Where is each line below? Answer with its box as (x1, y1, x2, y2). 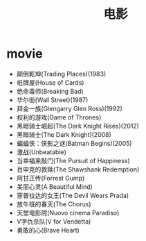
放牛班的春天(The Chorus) (16, 199, 91, 208)
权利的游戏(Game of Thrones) (16, 113, 102, 122)
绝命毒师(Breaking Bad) (16, 87, 84, 95)
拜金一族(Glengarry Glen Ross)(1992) (16, 104, 122, 113)
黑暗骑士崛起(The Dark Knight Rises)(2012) (16, 122, 140, 130)
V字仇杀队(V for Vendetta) (16, 217, 91, 226)
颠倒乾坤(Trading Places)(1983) (16, 69, 107, 78)
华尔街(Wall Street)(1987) (16, 95, 89, 104)
